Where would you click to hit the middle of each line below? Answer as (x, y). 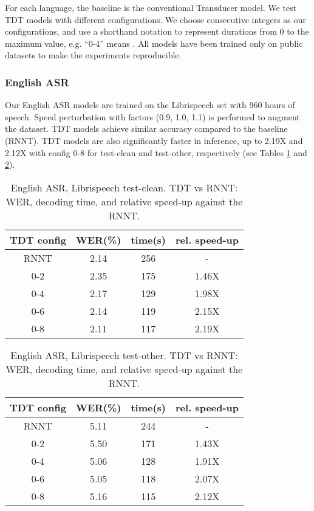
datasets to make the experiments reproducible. (93, 55)
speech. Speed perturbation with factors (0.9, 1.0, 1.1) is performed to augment (152, 116)
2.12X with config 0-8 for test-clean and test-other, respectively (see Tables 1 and (156, 152)
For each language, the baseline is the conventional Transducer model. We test (151, 7)
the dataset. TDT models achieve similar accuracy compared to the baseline (146, 129)
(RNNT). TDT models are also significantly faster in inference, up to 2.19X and (154, 140)
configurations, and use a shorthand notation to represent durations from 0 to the (157, 31)
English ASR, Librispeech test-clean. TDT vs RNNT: (124, 187)
